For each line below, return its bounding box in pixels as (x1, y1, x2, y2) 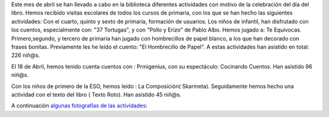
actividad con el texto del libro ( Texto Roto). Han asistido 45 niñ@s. (11, 91, 182, 98)
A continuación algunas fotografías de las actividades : (11, 102, 147, 109)
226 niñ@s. (11, 52, 40, 59)
